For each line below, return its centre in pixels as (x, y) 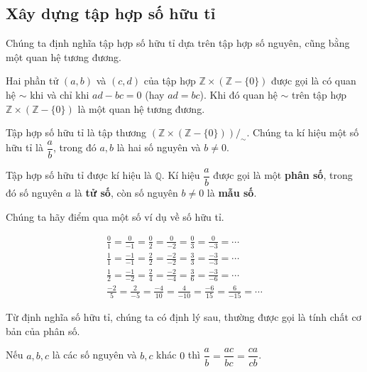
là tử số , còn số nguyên (126, 193)
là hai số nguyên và (159, 147)
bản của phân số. (43, 330)
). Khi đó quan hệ (239, 94)
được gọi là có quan (314, 81)
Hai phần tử (32, 81)
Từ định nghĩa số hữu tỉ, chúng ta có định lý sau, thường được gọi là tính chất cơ (183, 317)
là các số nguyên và (94, 355)
